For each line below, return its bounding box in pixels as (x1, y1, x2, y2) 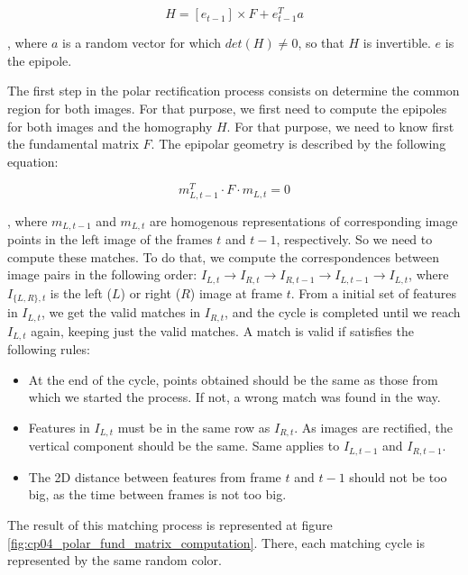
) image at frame (189, 283, 283, 302)
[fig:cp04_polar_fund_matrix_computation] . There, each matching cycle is (7, 533, 426, 552)
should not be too (349, 467, 447, 486)
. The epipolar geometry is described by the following (151, 134, 446, 153)
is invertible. (362, 33, 431, 52)
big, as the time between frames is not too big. (28, 485, 287, 504)
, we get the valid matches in (41, 303, 201, 322)
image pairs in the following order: (7, 265, 197, 284)
